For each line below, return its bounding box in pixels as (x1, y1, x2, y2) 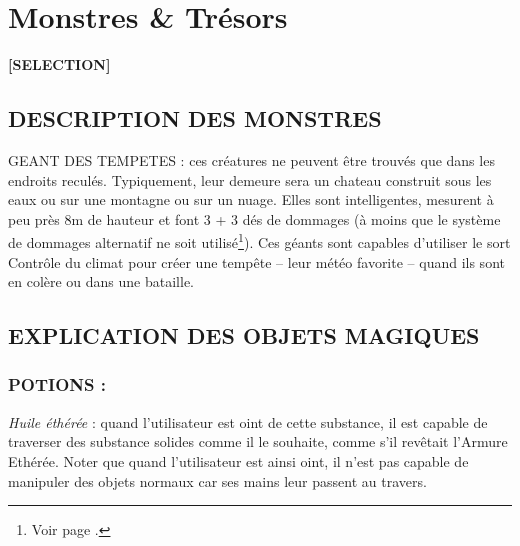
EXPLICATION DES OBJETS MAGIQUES (8, 320, 480, 351)
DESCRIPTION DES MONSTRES (8, 103, 382, 134)
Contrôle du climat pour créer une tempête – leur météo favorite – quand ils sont (8, 251, 505, 272)
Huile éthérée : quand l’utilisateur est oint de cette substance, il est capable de (8, 411, 488, 432)
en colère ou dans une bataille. (8, 271, 195, 292)
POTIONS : (8, 372, 107, 397)
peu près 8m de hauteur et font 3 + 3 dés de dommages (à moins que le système (8, 208, 501, 229)
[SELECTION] (8, 54, 111, 75)
